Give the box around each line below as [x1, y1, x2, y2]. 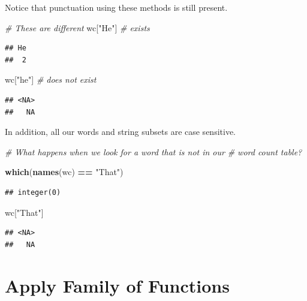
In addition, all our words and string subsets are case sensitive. [5, 125, 236, 138]
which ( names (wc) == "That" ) [5, 165, 124, 178]
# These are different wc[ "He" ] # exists [5, 21, 150, 34]
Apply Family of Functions [5, 273, 230, 297]
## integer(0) [5, 188, 61, 197]
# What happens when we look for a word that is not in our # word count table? [5, 145, 302, 158]
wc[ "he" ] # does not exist [5, 73, 97, 86]
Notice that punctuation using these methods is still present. [5, 1, 228, 13]
